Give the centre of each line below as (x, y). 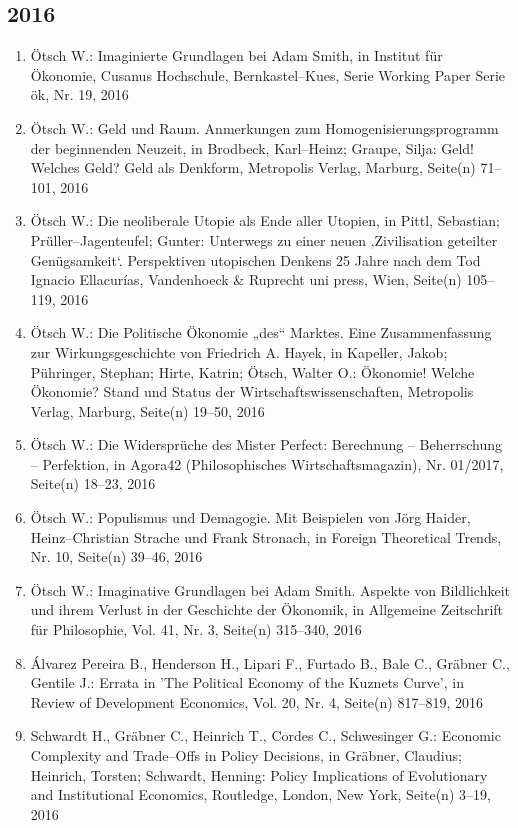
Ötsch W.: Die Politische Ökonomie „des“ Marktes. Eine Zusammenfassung (261, 332)
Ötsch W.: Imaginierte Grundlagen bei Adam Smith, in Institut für (236, 55)
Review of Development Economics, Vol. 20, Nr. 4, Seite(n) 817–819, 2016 (256, 701)
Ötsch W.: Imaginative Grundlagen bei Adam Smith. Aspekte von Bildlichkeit (270, 589)
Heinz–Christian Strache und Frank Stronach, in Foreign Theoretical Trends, (266, 536)
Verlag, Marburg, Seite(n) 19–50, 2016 (147, 410)
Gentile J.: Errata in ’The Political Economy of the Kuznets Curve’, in (247, 682)
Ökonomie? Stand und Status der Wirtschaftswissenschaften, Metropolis (252, 391)
